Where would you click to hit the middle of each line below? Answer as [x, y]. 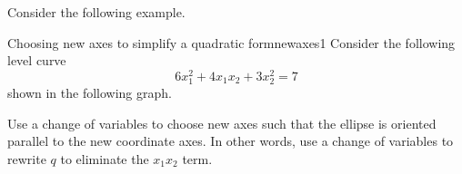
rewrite [27, 158]
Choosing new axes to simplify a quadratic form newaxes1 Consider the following [231, 42]
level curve [37, 60]
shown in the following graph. [90, 93]
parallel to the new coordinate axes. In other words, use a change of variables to [231, 141]
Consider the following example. [96, 12]
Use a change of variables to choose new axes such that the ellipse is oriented [222, 123]
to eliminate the [105, 158]
